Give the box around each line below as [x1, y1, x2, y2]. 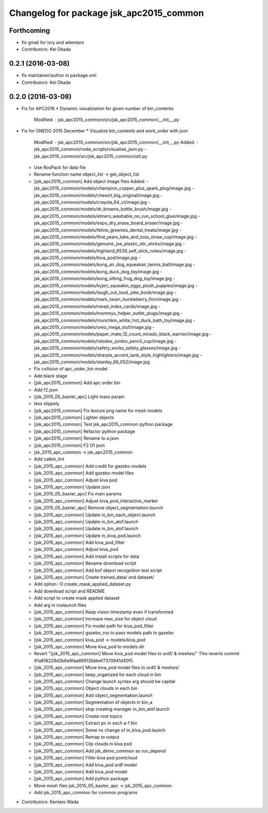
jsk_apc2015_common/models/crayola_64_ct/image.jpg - [34, 199, 150, 205]
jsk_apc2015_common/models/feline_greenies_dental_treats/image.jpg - [34, 227, 182, 233]
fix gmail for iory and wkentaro [21, 40, 84, 46]
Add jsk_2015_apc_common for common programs [34, 790, 137, 796]
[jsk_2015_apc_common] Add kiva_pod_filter [34, 540, 125, 545]
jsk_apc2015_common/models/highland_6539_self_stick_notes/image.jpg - [34, 248, 187, 254]
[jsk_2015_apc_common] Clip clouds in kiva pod [34, 741, 132, 747]
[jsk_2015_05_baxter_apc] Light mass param [34, 394, 125, 400]
